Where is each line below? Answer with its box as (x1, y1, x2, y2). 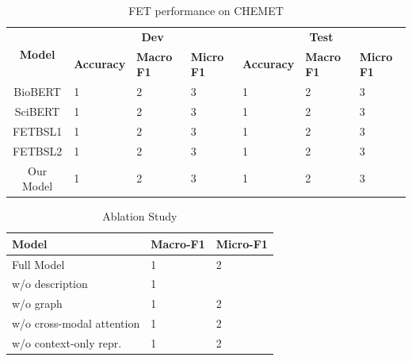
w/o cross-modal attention (12, 315, 140, 332)
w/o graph (12, 295, 63, 312)
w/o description (12, 275, 88, 292)
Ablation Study (102, 208, 177, 225)
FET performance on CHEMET (128, 2, 284, 18)
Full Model (12, 255, 65, 272)
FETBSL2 (12, 142, 63, 159)
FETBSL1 (12, 122, 63, 139)
